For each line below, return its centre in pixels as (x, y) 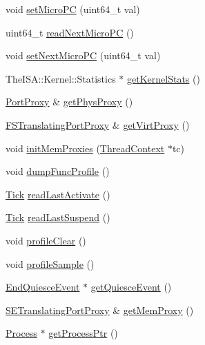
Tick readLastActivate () (58, 194)
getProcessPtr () (83, 333)
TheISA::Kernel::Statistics (61, 78)
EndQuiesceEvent (43, 287)
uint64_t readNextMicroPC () (70, 32)
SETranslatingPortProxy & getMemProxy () (100, 310)
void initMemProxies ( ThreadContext (85, 148)
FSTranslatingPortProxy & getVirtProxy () (98, 124)
